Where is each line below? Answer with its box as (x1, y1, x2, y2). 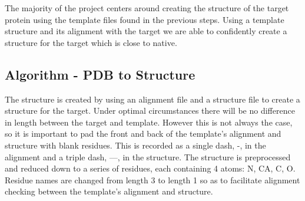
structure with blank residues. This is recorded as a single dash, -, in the (5, 139, 266, 151)
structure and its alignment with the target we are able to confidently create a (5, 25, 287, 37)
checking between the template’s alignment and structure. (5, 185, 213, 197)
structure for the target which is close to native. (5, 36, 177, 48)
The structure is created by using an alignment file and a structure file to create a (5, 93, 300, 105)
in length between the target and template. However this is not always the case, (5, 116, 293, 128)
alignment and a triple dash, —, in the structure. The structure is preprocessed (5, 150, 291, 163)
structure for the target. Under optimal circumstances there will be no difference (5, 104, 295, 117)
